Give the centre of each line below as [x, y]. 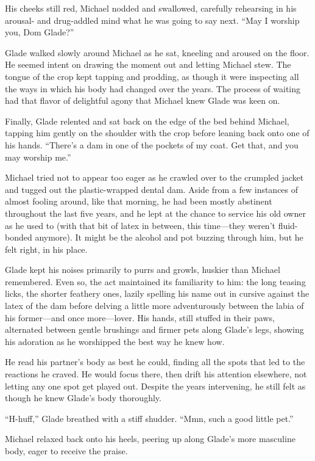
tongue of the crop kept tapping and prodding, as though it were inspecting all [152, 76]
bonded [19, 237]
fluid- [288, 225]
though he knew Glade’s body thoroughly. [83, 398]
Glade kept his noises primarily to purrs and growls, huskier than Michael [143, 270]
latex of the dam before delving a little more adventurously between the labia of [154, 306]
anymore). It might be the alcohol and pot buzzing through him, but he [169, 237]
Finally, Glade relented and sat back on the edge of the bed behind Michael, [147, 121]
